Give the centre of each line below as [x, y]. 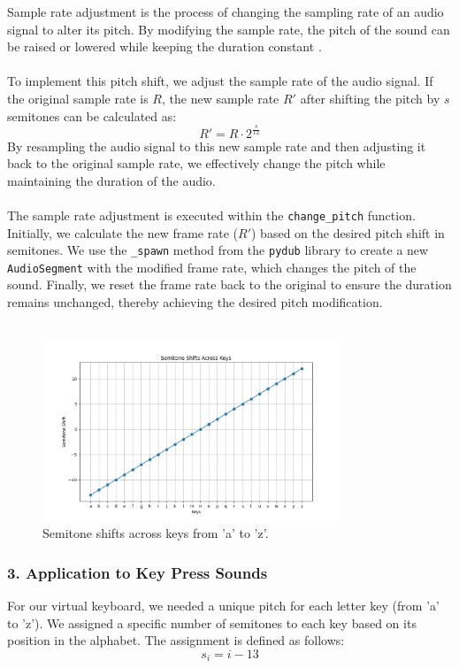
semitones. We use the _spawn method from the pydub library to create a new [218, 250]
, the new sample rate [220, 98]
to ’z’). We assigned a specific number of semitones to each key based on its [212, 622]
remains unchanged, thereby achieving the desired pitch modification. [195, 302]
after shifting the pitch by [370, 98]
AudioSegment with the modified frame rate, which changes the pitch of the [212, 267]
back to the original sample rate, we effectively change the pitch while [196, 163]
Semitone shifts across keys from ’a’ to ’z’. [156, 533]
